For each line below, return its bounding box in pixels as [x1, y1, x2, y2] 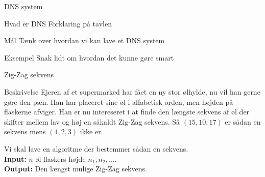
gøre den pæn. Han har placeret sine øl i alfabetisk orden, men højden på [4, 96, 233, 107]
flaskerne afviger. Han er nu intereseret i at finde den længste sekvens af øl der [4, 106, 250, 117]
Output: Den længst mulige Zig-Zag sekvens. [4, 163, 147, 174]
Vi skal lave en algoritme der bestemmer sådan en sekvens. [4, 143, 188, 154]
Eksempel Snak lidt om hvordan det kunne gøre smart [4, 52, 174, 63]
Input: [4, 153, 27, 164]
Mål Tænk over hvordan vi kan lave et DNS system [4, 35, 165, 46]
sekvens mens [4, 126, 46, 137]
